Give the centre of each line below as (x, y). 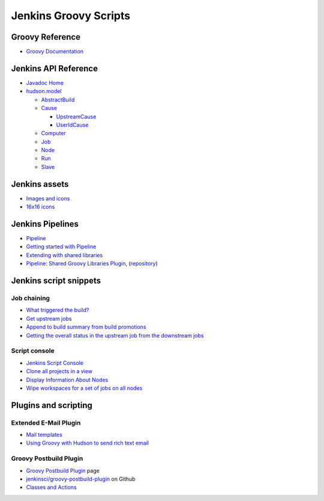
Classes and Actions (52, 487)
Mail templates (44, 435)
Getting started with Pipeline (61, 247)
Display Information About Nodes (67, 380)
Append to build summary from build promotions (86, 327)
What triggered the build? (58, 310)
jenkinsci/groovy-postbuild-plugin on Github (81, 479)
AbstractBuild (58, 100)
